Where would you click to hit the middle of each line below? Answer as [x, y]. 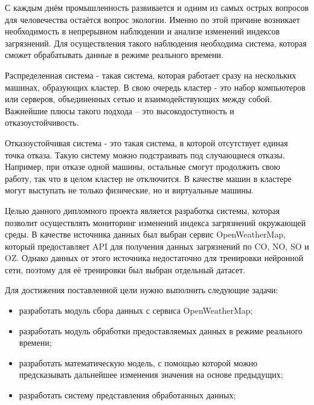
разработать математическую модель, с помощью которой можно [138, 362]
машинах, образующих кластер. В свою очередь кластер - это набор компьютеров [155, 87]
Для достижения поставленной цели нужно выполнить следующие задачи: [142, 290]
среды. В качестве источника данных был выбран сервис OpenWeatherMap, [146, 234]
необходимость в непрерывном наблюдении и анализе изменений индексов [143, 31]
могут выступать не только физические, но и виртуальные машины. [130, 190]
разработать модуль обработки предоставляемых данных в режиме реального [161, 330]
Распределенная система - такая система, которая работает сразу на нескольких [151, 75]
